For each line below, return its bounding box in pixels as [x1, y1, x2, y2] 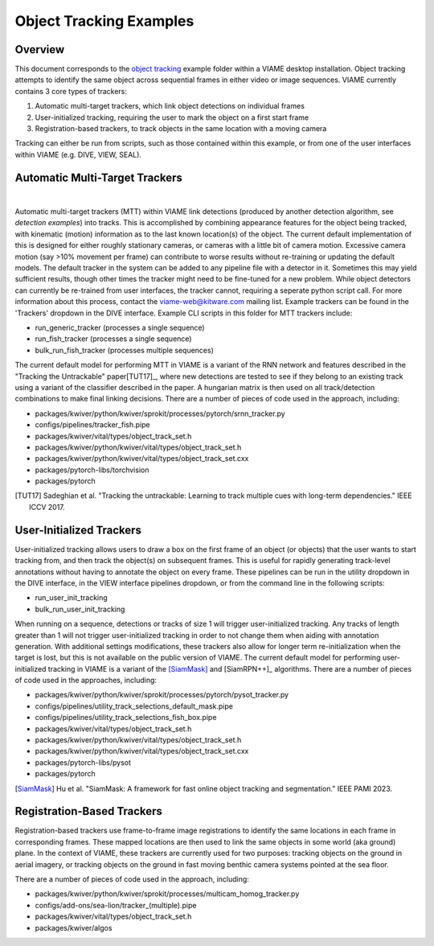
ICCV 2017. [29, 502, 66, 512]
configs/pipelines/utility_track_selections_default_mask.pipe [35, 701, 233, 711]
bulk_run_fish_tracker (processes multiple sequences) [35, 345, 215, 355]
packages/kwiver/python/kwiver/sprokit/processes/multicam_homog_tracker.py [35, 889, 300, 899]
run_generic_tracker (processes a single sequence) [35, 323, 205, 332]
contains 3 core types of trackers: [14, 86, 128, 96]
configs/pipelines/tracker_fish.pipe [35, 420, 150, 430]
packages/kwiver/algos [35, 923, 113, 932]
